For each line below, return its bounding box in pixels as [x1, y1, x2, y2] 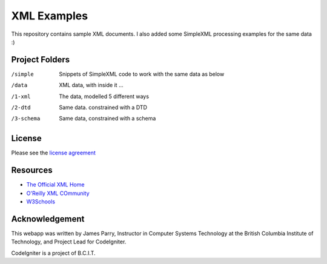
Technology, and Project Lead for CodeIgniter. [11, 238, 127, 245]
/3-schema [11, 115, 41, 122]
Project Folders [11, 54, 70, 65]
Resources [11, 165, 53, 176]
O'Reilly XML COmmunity [26, 190, 90, 197]
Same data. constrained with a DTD [59, 104, 148, 111]
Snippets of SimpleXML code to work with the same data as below [59, 70, 225, 78]
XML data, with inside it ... [59, 82, 124, 89]
